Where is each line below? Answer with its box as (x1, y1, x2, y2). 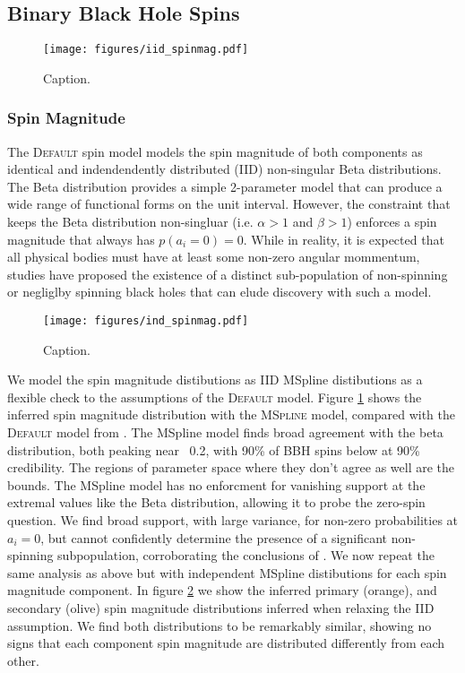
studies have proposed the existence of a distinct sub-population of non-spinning (7, 264, 448, 283)
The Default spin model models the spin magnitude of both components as (7, 142, 423, 160)
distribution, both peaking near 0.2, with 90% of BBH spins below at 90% (7, 440, 420, 459)
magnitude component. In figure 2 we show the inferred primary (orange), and (7, 581, 437, 600)
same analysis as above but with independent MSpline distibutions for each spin (7, 563, 447, 582)
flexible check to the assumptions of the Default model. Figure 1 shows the (7, 387, 422, 406)
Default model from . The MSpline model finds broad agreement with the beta (7, 423, 443, 442)
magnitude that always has (7, 229, 155, 248)
